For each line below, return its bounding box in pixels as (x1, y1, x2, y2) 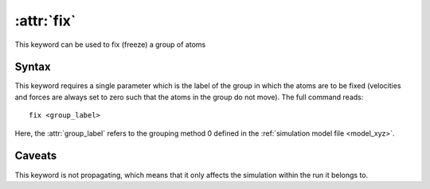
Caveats (14, 149, 57, 163)
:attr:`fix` (14, 12, 76, 29)
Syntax (14, 60, 51, 74)
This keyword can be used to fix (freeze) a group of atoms (14, 40, 206, 49)
